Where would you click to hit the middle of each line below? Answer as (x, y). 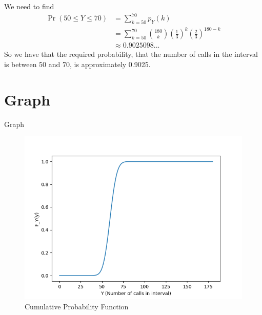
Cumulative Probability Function (77, 306)
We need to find (29, 6)
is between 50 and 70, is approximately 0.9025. (77, 64)
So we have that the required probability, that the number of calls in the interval (131, 54)
